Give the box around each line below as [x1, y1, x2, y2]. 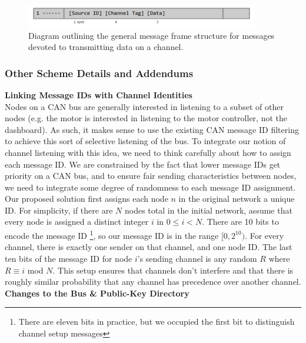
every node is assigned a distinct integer [5, 215, 149, 228]
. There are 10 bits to [202, 215, 279, 228]
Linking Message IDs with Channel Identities [5, 88, 192, 101]
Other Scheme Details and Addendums [5, 65, 194, 80]
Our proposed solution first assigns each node [5, 192, 168, 205]
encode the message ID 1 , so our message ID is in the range [5, 228, 219, 241]
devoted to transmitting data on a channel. [28, 41, 184, 53]
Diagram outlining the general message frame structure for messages [28, 29, 275, 41]
